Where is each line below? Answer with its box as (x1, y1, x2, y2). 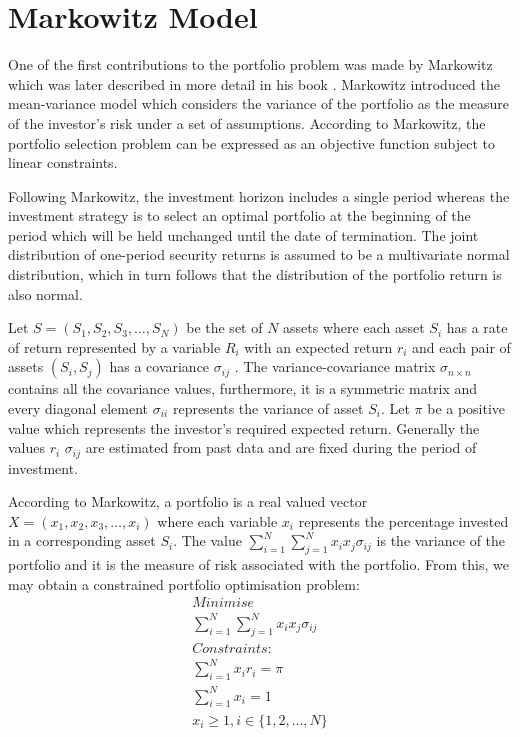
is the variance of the (376, 530, 506, 551)
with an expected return (244, 336, 393, 357)
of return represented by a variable (8, 336, 221, 357)
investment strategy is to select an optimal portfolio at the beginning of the (8, 205, 471, 226)
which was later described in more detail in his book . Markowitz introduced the (8, 73, 501, 94)
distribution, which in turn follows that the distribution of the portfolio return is (8, 264, 502, 285)
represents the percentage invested (298, 510, 509, 531)
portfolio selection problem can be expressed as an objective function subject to (8, 132, 496, 153)
